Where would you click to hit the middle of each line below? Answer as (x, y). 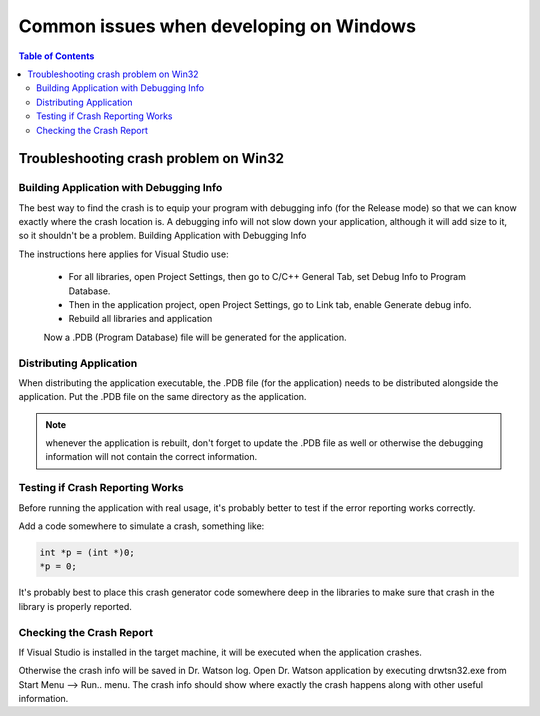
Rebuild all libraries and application (140, 319)
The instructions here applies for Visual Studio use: (123, 254)
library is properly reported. (75, 606)
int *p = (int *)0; (87, 552)
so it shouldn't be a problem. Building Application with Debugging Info (162, 236)
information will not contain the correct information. (151, 457)
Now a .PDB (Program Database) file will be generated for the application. (195, 337)
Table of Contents (56, 56)
